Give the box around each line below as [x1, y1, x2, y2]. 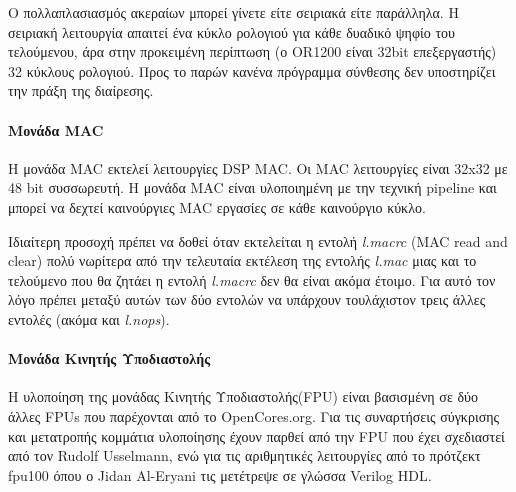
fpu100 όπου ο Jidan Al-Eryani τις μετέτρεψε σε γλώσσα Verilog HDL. [8, 464, 432, 485]
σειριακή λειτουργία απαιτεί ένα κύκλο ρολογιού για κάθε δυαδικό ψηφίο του [8, 21, 455, 42]
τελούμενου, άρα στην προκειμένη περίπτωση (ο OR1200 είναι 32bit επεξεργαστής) [8, 41, 497, 62]
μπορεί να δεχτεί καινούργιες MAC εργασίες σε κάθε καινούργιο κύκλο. [8, 196, 426, 217]
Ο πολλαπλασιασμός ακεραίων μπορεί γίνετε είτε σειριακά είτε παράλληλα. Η [8, 2, 459, 22]
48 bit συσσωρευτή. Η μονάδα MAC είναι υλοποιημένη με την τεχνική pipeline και [8, 177, 497, 198]
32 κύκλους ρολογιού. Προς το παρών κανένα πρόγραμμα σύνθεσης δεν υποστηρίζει [8, 60, 496, 81]
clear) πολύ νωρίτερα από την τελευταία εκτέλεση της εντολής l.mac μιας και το [8, 250, 477, 271]
